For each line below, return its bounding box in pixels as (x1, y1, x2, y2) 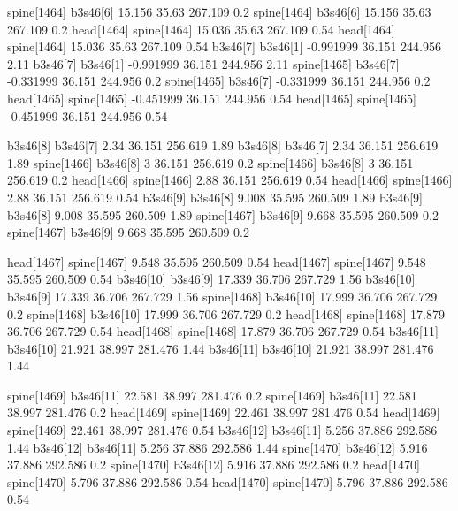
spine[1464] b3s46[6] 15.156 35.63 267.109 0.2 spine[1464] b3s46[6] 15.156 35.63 (7, 3, 431, 20)
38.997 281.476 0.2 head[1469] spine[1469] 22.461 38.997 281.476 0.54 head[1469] (7, 403, 440, 422)
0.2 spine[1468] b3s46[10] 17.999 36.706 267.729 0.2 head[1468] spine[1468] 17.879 (7, 304, 445, 323)
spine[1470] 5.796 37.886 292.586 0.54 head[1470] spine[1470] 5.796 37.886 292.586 (7, 472, 448, 491)
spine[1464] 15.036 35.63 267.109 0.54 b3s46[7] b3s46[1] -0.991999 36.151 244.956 (7, 37, 442, 56)
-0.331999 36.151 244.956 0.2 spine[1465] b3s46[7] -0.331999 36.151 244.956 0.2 (7, 72, 431, 90)
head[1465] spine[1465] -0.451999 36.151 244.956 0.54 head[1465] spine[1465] (7, 88, 416, 107)
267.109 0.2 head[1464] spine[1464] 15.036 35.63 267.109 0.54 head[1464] (7, 19, 395, 38)
